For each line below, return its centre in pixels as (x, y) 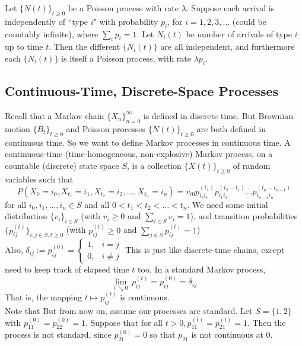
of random (252, 165)
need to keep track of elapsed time (67, 269)
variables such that (39, 179)
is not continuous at (227, 334)
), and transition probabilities (244, 216)
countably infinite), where (52, 33)
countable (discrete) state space (62, 165)
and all (97, 204)
